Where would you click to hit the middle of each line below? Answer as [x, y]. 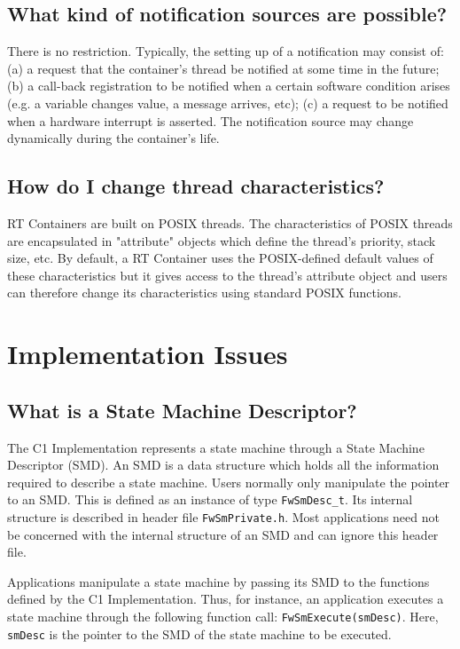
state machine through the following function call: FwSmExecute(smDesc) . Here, [223, 616]
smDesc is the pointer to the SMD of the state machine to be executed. [199, 633]
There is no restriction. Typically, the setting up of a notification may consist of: [226, 51]
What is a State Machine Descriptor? [182, 410]
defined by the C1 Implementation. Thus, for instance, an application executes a [226, 599]
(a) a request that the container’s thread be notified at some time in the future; [223, 68]
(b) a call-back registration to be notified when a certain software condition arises [229, 86]
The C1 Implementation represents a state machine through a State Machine [216, 447]
